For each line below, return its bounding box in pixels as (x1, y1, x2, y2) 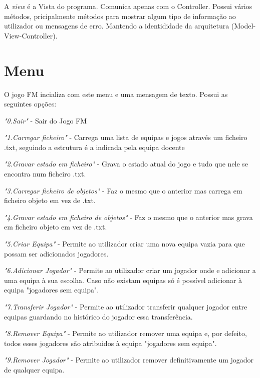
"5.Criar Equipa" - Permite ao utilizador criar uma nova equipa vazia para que (4, 238, 245, 249)
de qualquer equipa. (4, 364, 65, 374)
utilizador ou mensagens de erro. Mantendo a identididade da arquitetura (4, 20, 229, 31)
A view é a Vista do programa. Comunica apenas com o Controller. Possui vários (4, 1, 252, 11)
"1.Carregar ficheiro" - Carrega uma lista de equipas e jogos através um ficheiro (4, 132, 247, 142)
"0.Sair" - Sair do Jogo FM (4, 115, 87, 125)
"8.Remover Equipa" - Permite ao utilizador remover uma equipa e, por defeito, (4, 328, 247, 338)
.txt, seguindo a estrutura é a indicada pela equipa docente (4, 141, 185, 152)
